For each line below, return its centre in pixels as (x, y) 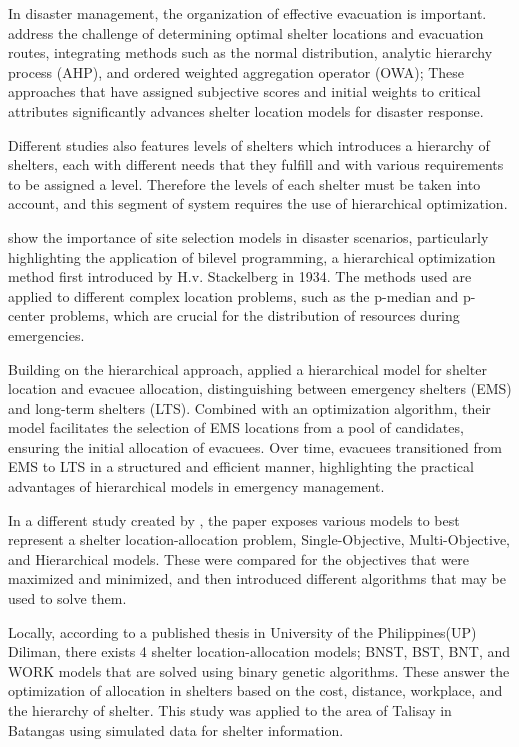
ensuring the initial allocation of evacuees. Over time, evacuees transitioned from (255, 446)
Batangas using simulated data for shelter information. (176, 729)
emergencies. (46, 334)
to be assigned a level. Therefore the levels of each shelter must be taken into (244, 183)
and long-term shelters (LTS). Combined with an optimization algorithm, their (249, 407)
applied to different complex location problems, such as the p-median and (233, 295)
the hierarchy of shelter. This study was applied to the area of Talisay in (230, 710)
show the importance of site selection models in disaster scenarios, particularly (248, 236)
